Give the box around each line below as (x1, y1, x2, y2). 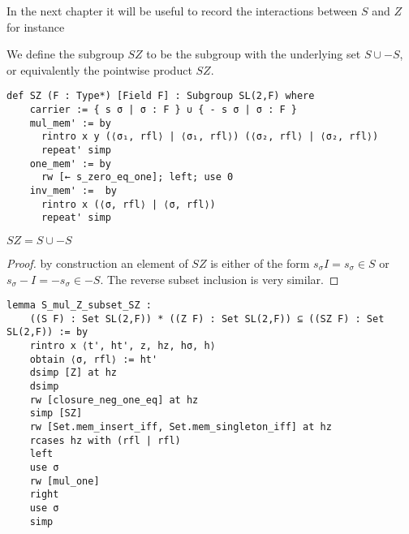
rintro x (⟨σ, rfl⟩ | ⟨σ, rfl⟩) (41, 198, 216, 210)
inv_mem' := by (29, 184, 118, 196)
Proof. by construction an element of (6, 254, 188, 271)
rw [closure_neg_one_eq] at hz (29, 394, 199, 406)
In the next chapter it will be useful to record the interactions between (6, 2, 358, 19)
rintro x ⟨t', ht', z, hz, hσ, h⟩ (29, 340, 216, 352)
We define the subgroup (6, 45, 124, 62)
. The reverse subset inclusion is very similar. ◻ (100, 270, 339, 287)
